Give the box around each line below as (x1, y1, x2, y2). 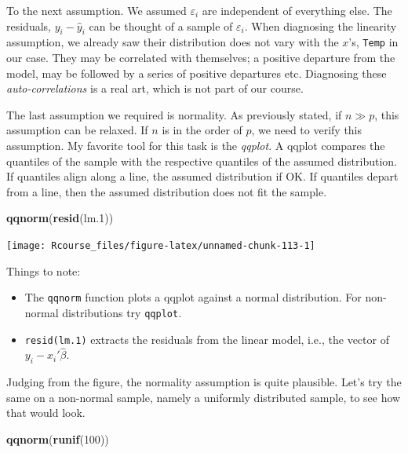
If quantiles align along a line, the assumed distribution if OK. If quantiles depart (6, 168, 399, 184)
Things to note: (6, 262, 81, 279)
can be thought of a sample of (89, 17, 233, 34)
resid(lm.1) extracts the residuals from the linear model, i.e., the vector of (24, 331, 389, 347)
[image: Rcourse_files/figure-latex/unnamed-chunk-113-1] (6, 239, 315, 251)
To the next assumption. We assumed (6, 2, 187, 18)
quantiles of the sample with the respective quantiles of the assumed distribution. (6, 152, 398, 169)
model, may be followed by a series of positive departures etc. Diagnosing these (6, 64, 387, 81)
